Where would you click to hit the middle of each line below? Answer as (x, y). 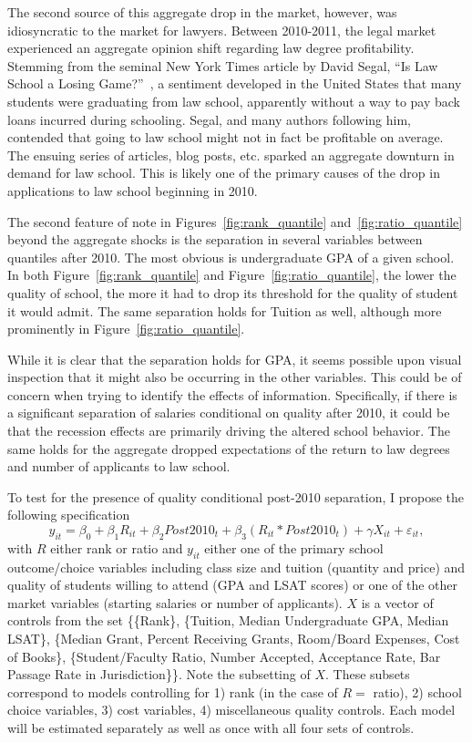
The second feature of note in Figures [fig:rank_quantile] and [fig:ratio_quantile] (235, 221)
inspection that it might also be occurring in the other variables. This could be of (235, 377)
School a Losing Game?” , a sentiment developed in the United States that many (235, 83)
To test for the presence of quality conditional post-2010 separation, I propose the (236, 496)
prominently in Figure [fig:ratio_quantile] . (126, 329)
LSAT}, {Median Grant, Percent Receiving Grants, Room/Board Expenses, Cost (234, 638)
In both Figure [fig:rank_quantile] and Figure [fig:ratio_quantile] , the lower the (232, 275)
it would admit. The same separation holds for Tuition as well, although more (225, 310)
